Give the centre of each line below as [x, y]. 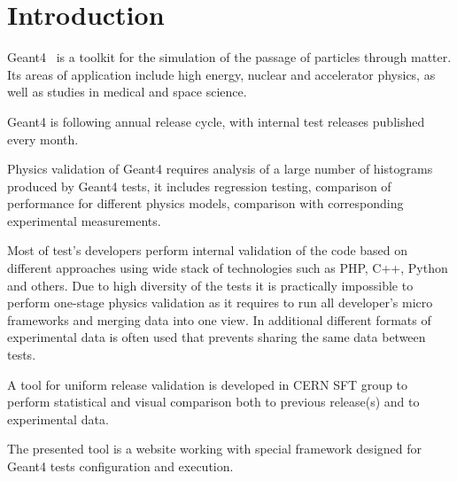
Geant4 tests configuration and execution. [120, 466]
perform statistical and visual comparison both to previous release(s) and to [213, 402]
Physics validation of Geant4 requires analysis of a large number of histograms [220, 169]
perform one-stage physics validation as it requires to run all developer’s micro [220, 303]
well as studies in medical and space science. [127, 92]
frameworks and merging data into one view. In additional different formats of [219, 319]
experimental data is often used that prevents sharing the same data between [217, 337]
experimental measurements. [84, 220]
